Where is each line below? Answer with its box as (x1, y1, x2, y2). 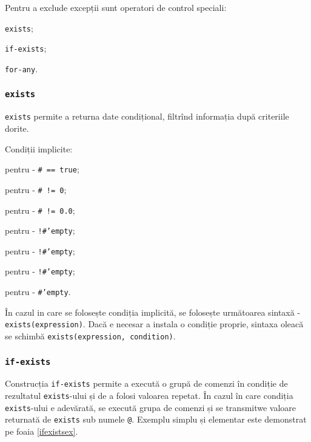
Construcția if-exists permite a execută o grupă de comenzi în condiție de (5, 377, 288, 390)
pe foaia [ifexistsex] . (5, 425, 78, 438)
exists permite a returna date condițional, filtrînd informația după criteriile (5, 110, 289, 123)
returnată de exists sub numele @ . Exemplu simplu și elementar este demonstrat (5, 413, 307, 426)
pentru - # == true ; (5, 163, 79, 175)
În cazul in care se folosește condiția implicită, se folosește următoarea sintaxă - (5, 305, 301, 318)
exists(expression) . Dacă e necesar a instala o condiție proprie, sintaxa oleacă (5, 318, 304, 330)
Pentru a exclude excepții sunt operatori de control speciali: (5, 1, 227, 13)
